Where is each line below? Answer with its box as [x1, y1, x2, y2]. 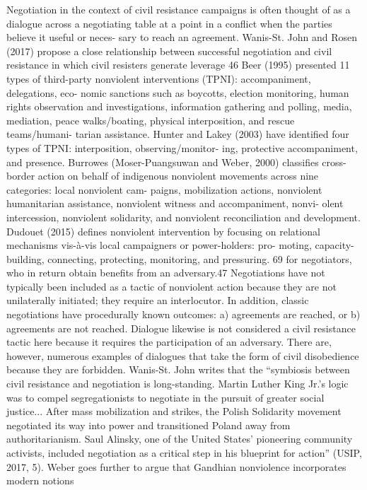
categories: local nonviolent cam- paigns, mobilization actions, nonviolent [6, 182, 322, 197]
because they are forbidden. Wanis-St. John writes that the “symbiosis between [6, 362, 350, 377]
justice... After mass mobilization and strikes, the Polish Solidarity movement [6, 404, 342, 419]
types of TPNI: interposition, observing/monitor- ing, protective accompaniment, [6, 140, 358, 155]
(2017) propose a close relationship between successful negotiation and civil [6, 43, 332, 58]
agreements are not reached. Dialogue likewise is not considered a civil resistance [6, 320, 356, 335]
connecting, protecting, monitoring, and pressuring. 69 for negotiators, [47, 251, 352, 266]
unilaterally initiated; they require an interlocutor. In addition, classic [6, 293, 309, 308]
